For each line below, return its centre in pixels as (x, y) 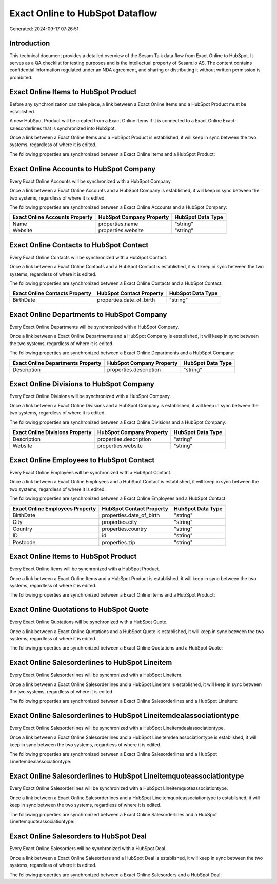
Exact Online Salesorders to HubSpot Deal (78, 836)
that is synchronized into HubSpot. (80, 128)
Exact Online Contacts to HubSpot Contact (79, 245)
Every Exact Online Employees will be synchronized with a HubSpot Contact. (91, 473)
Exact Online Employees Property (54, 508)
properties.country (124, 529)
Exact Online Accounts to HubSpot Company (83, 169)
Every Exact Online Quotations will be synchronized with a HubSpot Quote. (88, 622)
